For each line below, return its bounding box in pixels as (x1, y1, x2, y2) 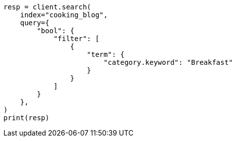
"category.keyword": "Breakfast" (103, 58, 233, 66)
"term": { (87, 50, 125, 58)
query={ (20, 19, 49, 27)
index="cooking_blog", (20, 11, 108, 19)
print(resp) (3, 114, 49, 122)
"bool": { (37, 27, 75, 35)
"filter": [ (53, 35, 99, 43)
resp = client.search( (3, 3, 92, 11)
